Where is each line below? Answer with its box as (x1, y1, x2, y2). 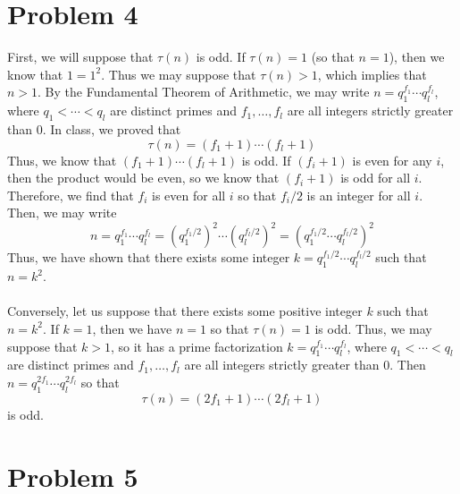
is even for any (352, 150, 432, 169)
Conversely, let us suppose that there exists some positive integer (7, 302, 363, 320)
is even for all (152, 185, 226, 204)
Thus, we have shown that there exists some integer (7, 248, 290, 267)
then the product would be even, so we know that (7, 168, 280, 187)
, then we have (92, 319, 172, 337)
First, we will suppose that (7, 47, 154, 66)
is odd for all (340, 168, 411, 187)
